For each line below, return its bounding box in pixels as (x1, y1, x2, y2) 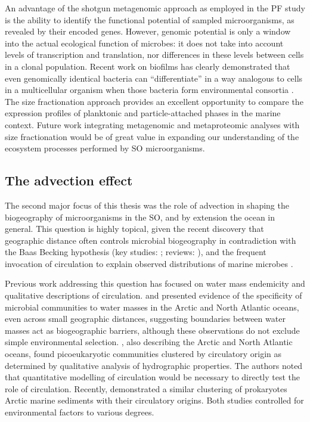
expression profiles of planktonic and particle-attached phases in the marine (5, 107, 281, 119)
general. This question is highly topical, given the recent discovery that (5, 222, 264, 235)
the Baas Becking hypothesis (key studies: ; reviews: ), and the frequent (5, 246, 266, 258)
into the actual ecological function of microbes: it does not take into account (5, 36, 284, 49)
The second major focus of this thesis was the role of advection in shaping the (5, 198, 289, 211)
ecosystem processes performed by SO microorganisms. (5, 142, 205, 154)
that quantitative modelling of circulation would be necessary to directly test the (5, 371, 300, 383)
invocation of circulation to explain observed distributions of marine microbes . (5, 257, 293, 269)
